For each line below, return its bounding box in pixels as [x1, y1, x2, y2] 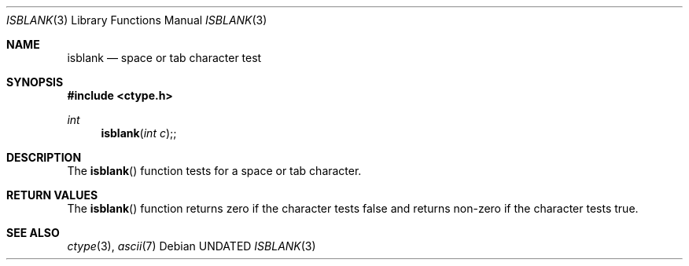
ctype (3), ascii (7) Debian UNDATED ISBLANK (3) [67, 239, 316, 253]
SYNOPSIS [6, 75, 64, 89]
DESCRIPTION [6, 151, 82, 164]
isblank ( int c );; [101, 126, 177, 140]
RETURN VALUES [6, 188, 98, 202]
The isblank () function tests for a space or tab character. [67, 164, 362, 177]
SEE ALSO [6, 226, 60, 239]
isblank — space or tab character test [67, 51, 262, 64]
